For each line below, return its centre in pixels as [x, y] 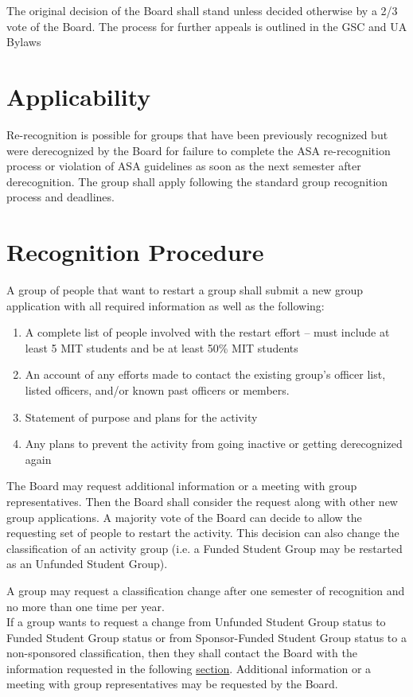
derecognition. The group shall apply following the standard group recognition [197, 181]
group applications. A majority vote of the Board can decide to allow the [184, 517]
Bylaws [24, 42]
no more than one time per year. [86, 606]
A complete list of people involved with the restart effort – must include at [207, 332]
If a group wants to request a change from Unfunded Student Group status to [196, 622]
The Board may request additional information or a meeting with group [182, 486]
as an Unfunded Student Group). [87, 564]
